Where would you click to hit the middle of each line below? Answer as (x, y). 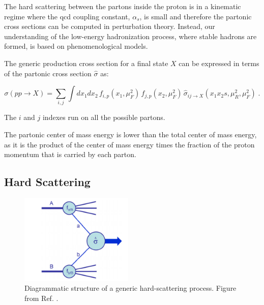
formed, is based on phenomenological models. (76, 46)
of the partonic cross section (48, 73)
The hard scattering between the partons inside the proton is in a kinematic (123, 6)
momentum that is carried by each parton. (70, 154)
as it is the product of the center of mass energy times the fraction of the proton (129, 144)
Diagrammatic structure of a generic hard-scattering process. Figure (130, 288)
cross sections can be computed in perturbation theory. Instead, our (110, 26)
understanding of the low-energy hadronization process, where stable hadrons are (130, 36)
